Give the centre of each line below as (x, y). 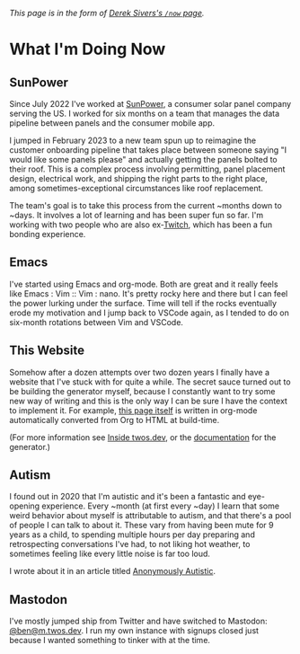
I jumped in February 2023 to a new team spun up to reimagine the (133, 140)
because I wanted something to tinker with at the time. (110, 641)
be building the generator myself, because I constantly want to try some (142, 391)
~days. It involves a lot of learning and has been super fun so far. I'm (136, 215)
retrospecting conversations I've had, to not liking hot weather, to (130, 544)
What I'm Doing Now (88, 49)
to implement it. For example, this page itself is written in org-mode (133, 410)
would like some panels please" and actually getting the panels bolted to (143, 159)
